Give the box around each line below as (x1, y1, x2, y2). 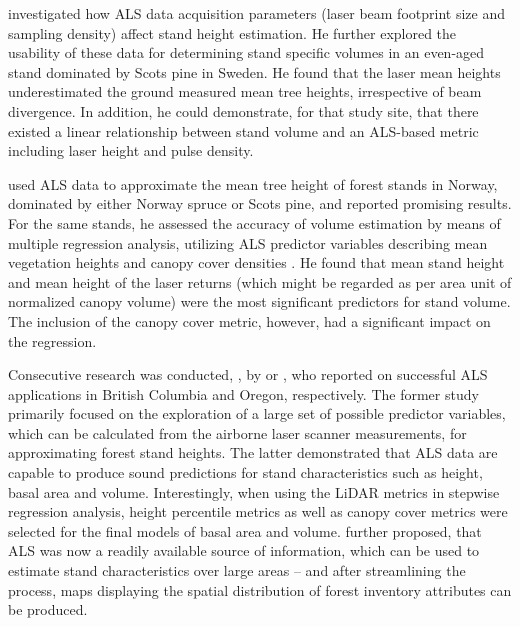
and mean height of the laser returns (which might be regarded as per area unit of (8, 271, 512, 292)
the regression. (8, 330, 97, 351)
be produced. (8, 599, 88, 620)
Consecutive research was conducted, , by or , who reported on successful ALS (8, 364, 488, 385)
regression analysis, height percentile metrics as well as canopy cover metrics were (8, 501, 508, 522)
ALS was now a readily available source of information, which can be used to (8, 540, 480, 561)
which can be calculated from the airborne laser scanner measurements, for (8, 422, 467, 443)
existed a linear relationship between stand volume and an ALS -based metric (8, 120, 479, 141)
